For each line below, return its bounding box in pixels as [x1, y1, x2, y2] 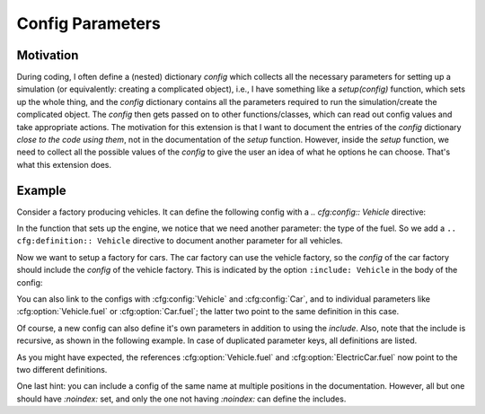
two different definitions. [16, 365, 108, 374]
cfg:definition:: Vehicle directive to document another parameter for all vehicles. [16, 235, 343, 246]
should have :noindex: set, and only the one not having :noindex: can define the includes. [16, 393, 347, 404]
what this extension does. [16, 159, 112, 170]
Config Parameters [16, 13, 161, 33]
